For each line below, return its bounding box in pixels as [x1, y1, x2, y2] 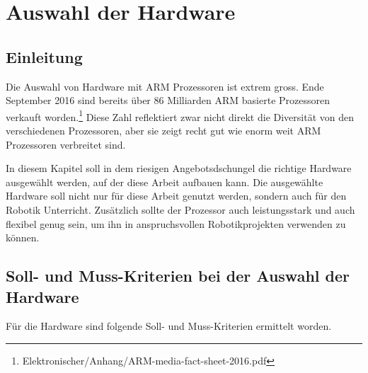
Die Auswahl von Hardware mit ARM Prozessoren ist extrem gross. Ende [6, 79, 324, 93]
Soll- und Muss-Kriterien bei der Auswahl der [6, 265, 350, 287]
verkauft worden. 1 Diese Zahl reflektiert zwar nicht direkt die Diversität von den [6, 107, 354, 124]
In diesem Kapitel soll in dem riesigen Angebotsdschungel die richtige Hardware [6, 161, 352, 176]
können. [6, 230, 40, 245]
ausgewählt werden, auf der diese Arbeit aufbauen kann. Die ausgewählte [6, 174, 323, 189]
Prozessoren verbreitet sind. [6, 137, 126, 151]
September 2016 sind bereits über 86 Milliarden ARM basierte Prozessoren [6, 93, 330, 108]
